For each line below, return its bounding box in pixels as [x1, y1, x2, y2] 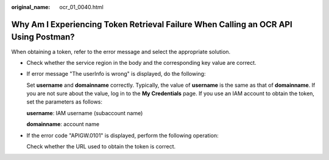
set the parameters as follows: [26, 98, 103, 105]
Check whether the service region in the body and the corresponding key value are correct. [26, 59, 256, 66]
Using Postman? [11, 32, 76, 42]
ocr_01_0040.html [59, 4, 104, 10]
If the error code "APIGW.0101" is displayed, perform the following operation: [26, 132, 219, 139]
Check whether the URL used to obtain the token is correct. [26, 143, 176, 150]
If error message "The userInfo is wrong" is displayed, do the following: [26, 70, 206, 78]
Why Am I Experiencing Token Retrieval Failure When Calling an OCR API [11, 19, 292, 30]
